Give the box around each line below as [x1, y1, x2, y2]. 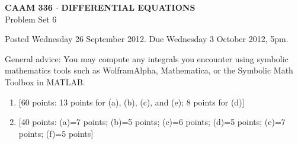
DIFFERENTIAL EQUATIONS [61, 1, 196, 13]
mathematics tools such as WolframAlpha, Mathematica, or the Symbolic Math [5, 64, 293, 76]
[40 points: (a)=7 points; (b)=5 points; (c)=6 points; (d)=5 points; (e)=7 [18, 116, 286, 128]
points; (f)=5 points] [18, 127, 94, 139]
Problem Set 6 [5, 12, 57, 25]
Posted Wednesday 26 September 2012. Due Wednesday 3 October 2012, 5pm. [5, 33, 289, 45]
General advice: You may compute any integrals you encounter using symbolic [5, 52, 289, 65]
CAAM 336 [5, 1, 53, 13]
